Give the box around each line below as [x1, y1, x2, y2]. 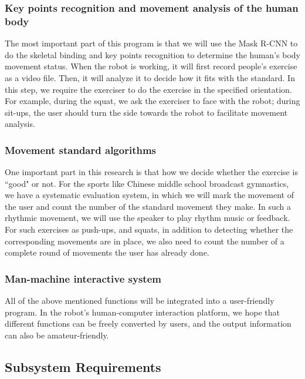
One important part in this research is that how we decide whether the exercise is [5, 166, 298, 178]
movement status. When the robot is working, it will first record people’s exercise [5, 60, 297, 72]
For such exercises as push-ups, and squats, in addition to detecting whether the [5, 223, 293, 236]
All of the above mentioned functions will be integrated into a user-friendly [5, 294, 274, 307]
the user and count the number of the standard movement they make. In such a [5, 200, 291, 212]
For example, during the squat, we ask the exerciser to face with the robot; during [5, 95, 300, 107]
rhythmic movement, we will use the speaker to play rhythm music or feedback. [5, 212, 290, 224]
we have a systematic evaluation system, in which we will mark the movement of [5, 189, 294, 201]
